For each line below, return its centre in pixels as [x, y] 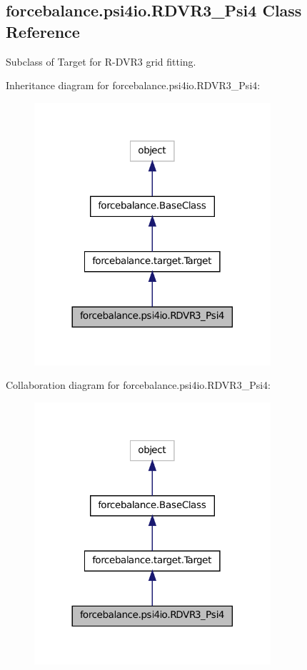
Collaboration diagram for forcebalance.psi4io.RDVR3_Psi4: [138, 385]
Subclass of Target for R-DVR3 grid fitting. [101, 61]
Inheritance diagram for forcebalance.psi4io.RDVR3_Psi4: [133, 85]
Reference [43, 31]
